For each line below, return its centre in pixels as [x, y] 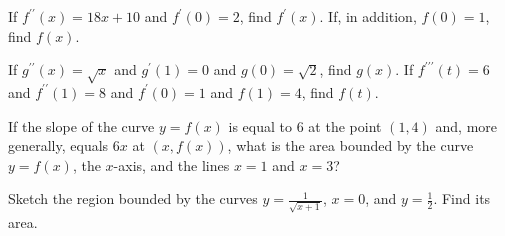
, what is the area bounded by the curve [350, 145]
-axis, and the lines [171, 164]
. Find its [462, 198]
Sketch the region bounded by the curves [133, 198]
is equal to [260, 125]
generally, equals [58, 145]
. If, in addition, [368, 16]
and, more [466, 125]
